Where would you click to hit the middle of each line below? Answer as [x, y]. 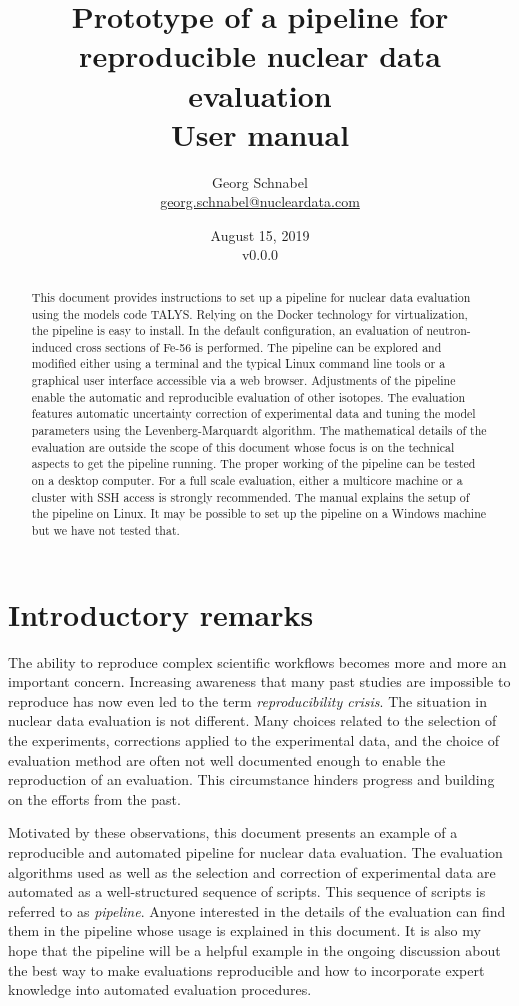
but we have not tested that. [105, 530]
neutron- [448, 330]
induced [52, 346]
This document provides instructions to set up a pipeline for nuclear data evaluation [251, 296]
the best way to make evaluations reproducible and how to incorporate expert [246, 969]
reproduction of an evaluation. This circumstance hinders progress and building [251, 779]
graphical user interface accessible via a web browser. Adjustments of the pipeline [243, 380]
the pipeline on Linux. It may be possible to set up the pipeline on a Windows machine [259, 513]
